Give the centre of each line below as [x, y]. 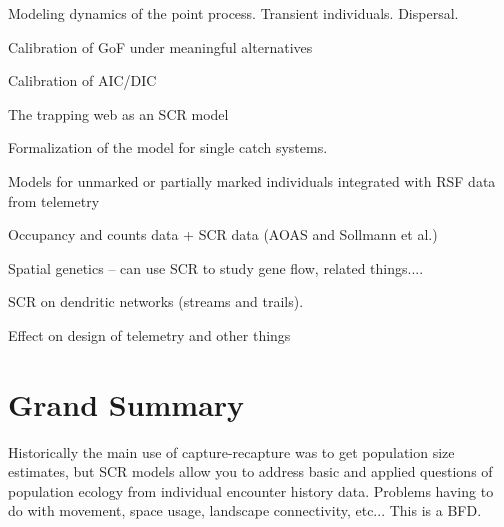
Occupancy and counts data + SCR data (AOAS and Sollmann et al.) [223, 234]
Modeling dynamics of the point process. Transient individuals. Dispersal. [233, 13]
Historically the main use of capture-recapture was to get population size [231, 451]
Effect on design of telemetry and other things [149, 334]
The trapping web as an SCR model [118, 113]
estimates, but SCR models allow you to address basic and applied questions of [250, 471]
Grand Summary [126, 403]
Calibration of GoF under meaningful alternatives [160, 46]
